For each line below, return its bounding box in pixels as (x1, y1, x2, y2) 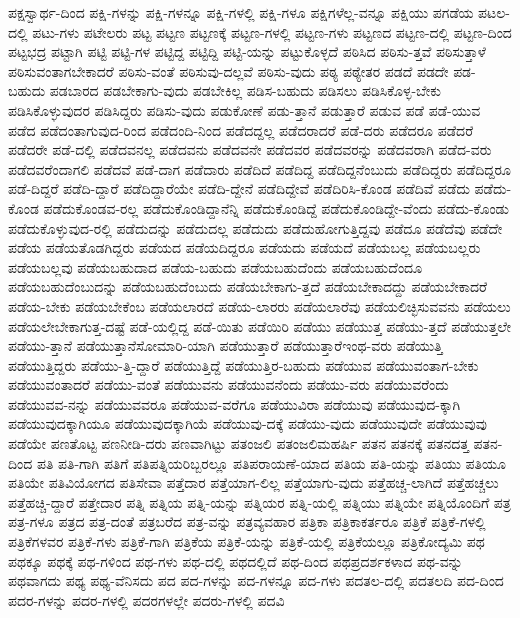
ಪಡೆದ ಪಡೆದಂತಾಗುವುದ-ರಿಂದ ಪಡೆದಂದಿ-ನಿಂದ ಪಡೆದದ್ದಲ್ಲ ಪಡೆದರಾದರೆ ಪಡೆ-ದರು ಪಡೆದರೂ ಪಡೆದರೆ (8, 119, 474, 140)
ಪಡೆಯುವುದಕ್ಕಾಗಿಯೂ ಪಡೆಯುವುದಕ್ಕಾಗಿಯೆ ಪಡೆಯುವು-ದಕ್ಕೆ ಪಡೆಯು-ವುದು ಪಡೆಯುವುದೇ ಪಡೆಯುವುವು (8, 413, 488, 434)
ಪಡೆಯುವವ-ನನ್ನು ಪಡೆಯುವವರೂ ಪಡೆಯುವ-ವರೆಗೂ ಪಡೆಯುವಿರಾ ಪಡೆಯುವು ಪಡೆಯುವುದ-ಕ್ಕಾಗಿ (8, 393, 461, 414)
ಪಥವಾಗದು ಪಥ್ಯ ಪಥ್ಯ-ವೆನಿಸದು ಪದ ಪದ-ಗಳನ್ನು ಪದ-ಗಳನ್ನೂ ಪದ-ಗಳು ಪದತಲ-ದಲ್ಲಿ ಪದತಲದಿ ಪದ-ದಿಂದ (8, 570, 504, 591)
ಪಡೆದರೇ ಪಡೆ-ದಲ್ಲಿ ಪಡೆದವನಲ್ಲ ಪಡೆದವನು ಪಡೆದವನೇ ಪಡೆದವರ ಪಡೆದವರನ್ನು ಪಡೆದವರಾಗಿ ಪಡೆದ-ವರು (8, 139, 492, 160)
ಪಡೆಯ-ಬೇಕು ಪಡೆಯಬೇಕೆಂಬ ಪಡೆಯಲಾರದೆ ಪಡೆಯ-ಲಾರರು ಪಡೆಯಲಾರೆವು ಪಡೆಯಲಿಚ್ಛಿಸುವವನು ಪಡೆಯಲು (8, 295, 511, 316)
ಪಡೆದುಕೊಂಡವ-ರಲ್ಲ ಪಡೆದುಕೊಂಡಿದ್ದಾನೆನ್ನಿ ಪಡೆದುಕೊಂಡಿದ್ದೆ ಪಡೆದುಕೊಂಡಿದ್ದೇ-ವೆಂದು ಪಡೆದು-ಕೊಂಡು (43, 197, 509, 218)
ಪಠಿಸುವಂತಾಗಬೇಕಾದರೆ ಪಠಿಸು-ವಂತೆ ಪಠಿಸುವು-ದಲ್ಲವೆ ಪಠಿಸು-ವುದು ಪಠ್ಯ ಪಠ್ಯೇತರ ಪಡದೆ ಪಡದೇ (8, 60, 449, 81)
